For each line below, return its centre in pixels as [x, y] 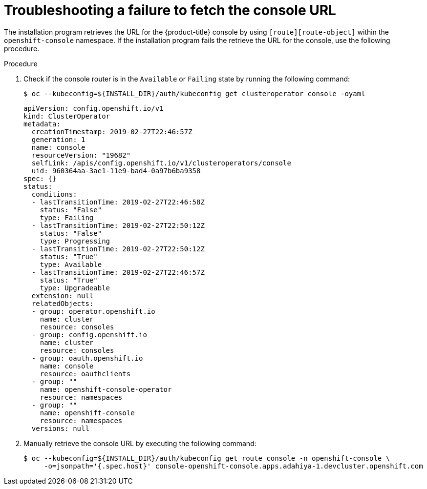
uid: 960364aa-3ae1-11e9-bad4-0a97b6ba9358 [116, 171]
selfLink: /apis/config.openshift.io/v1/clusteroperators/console [161, 163]
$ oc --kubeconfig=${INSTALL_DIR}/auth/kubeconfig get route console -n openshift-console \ [207, 458]
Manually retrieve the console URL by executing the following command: [140, 443]
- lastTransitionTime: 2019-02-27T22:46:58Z [118, 202]
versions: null [60, 428]
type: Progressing [75, 241]
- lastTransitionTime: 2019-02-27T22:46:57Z [118, 272]
